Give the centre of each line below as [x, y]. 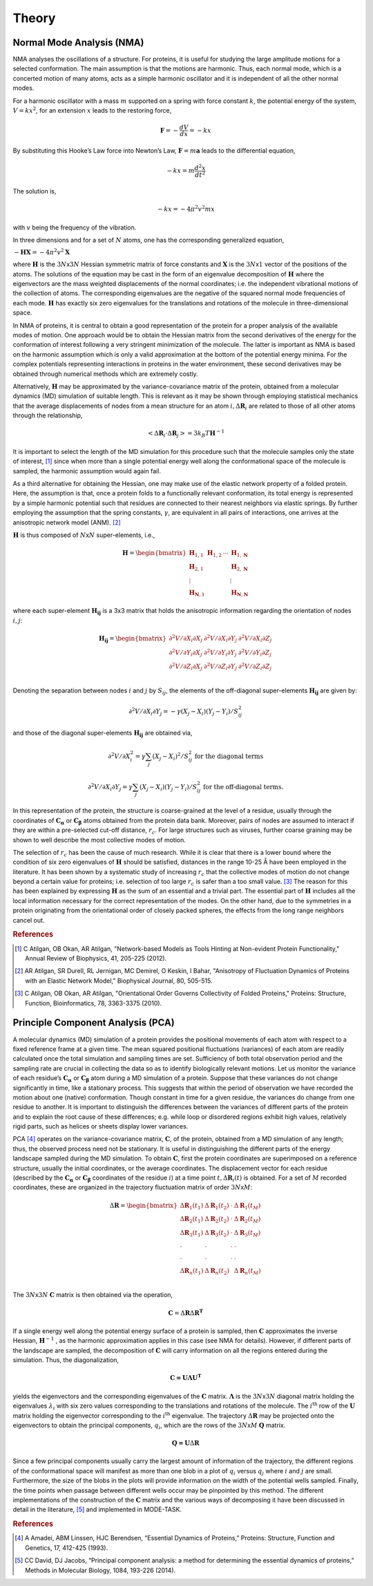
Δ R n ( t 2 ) [217, 1272]
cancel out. [29, 920]
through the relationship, [48, 415]
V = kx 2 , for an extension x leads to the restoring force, [92, 110]
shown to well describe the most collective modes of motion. [99, 840]
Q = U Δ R [185, 1443]
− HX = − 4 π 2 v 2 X [42, 252]
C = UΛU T [185, 1377]
